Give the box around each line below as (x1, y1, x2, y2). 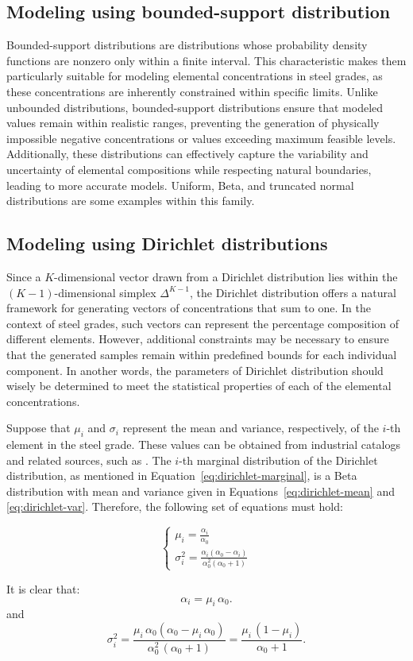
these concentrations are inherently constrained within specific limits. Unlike (6, 83, 378, 99)
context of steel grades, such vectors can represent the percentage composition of (6, 315, 399, 331)
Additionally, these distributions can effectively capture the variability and (6, 145, 369, 162)
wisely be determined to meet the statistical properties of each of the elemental (6, 377, 392, 394)
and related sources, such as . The (6, 451, 172, 468)
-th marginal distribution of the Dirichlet (179, 451, 378, 468)
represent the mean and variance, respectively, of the (122, 419, 379, 436)
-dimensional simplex (54, 284, 156, 300)
